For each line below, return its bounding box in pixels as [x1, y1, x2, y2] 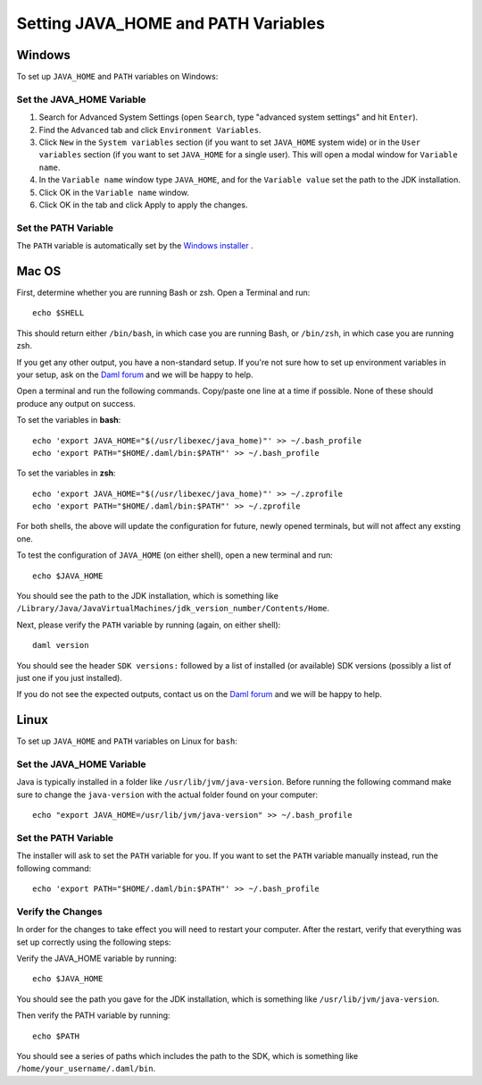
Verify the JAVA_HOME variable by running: [16, 953, 178, 964]
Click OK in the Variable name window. [38, 187, 190, 198]
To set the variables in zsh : [16, 467, 116, 478]
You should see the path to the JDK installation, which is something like [16, 591, 278, 601]
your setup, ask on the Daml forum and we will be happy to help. [16, 369, 253, 380]
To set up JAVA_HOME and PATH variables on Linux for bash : [16, 736, 238, 746]
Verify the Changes [16, 905, 103, 918]
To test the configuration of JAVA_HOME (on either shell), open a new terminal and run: [16, 550, 334, 560]
